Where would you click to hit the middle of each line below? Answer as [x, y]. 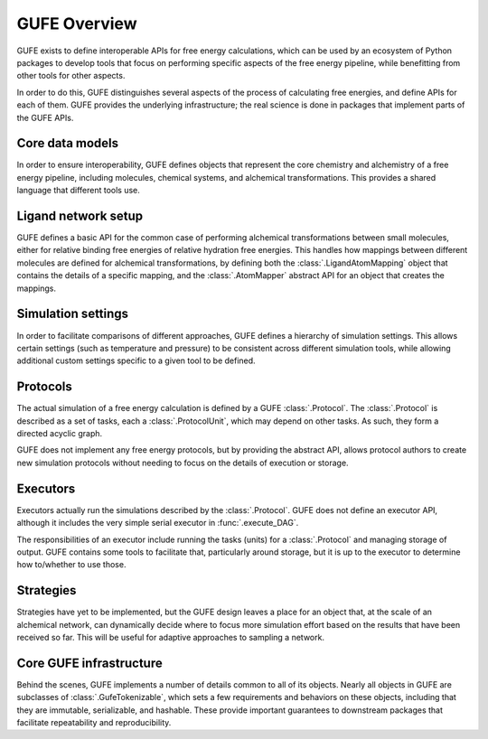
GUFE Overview [77, 23]
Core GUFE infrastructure [89, 663]
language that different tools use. [78, 191]
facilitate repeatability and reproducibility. [94, 723]
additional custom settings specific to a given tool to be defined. [136, 360]
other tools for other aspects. [71, 76]
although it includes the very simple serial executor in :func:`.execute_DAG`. [158, 523]
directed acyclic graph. [60, 434]
